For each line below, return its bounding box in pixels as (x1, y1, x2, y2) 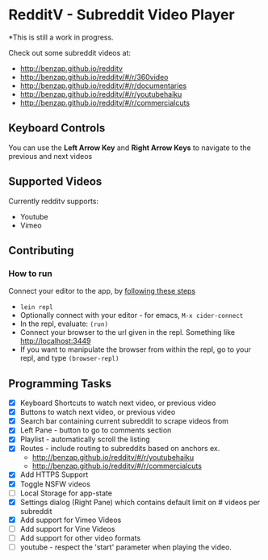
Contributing (8, 244, 74, 257)
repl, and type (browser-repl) (19, 353, 119, 363)
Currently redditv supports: (8, 196, 99, 206)
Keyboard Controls (8, 121, 106, 135)
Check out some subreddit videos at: (8, 48, 132, 57)
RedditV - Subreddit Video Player (8, 6, 236, 24)
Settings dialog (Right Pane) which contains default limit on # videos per (19, 497, 261, 507)
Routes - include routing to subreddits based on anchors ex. (19, 444, 220, 453)
